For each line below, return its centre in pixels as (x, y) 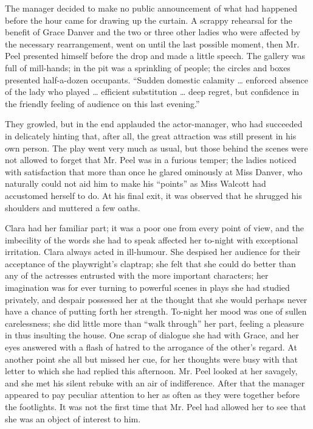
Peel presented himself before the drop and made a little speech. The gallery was (155, 56)
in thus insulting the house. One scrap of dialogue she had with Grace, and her (152, 335)
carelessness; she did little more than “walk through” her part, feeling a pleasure (154, 323)
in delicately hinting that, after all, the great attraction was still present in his (151, 135)
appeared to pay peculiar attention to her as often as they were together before (152, 395)
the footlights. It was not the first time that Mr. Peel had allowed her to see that (156, 406)
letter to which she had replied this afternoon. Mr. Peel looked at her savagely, (151, 371)
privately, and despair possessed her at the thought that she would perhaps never (156, 299)
